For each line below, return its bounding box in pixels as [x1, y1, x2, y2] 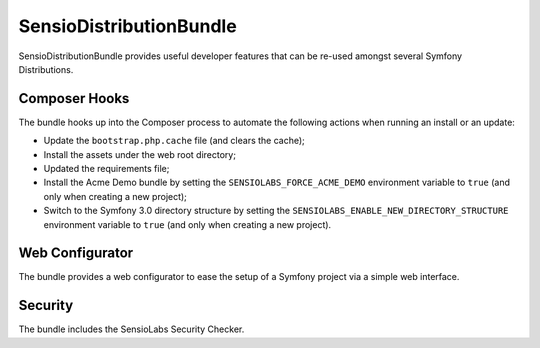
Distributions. [18, 63, 74, 75]
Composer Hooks [18, 90, 130, 107]
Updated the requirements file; [43, 163, 170, 175]
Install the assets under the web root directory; [43, 148, 237, 160]
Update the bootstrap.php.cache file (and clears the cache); [43, 135, 305, 147]
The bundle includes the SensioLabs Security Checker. [18, 323, 245, 335]
